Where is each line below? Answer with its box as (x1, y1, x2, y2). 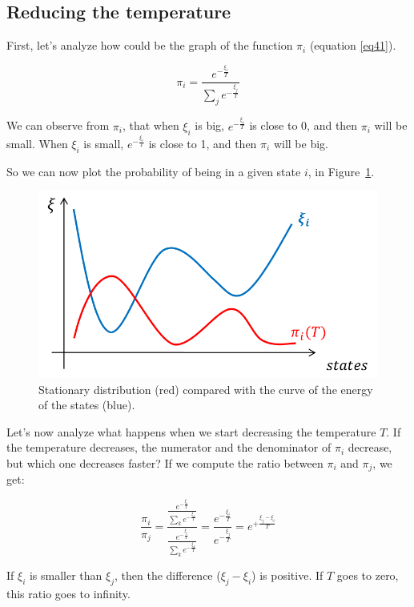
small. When (6, 135, 68, 152)
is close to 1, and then (148, 135, 257, 152)
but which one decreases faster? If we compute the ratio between (6, 455, 324, 472)
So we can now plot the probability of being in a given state (6, 163, 301, 179)
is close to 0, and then (249, 117, 358, 134)
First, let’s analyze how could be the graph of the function (6, 37, 293, 54)
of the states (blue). (38, 396, 135, 413)
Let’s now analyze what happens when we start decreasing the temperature (6, 423, 376, 440)
